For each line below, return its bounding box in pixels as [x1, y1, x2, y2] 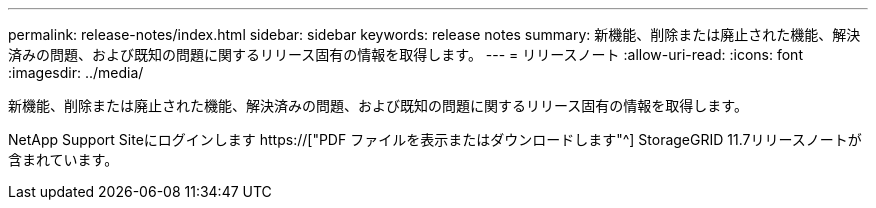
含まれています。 [8, 151, 119, 168]
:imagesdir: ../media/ [8, 64, 144, 81]
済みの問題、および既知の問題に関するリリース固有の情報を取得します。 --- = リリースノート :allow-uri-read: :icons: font [8, 46, 803, 63]
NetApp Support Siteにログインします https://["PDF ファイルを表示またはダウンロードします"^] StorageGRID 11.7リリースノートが [8, 131, 862, 148]
